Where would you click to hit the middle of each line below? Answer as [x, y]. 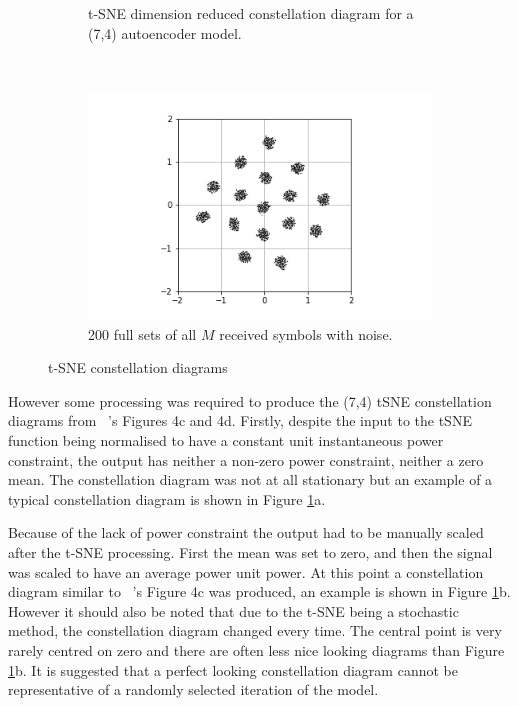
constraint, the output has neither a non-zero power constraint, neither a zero [246, 459]
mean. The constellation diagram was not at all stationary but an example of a [250, 479]
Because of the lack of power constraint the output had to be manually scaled [246, 532]
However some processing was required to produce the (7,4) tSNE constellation [250, 400]
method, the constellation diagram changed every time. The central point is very [255, 630]
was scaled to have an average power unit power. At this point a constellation [246, 571]
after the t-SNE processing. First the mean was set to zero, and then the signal [250, 552]
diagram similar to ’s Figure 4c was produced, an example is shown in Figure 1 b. [259, 591]
